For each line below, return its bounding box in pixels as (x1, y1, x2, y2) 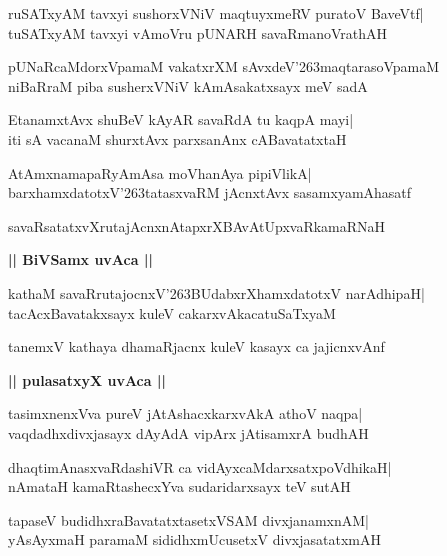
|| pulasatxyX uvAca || (8, 369, 166, 390)
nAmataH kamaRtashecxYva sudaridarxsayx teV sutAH (8, 476, 351, 497)
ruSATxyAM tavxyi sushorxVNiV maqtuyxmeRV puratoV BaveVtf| (8, 3, 424, 23)
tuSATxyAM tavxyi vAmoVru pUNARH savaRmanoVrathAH (8, 22, 387, 43)
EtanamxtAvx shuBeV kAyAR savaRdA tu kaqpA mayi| (8, 109, 354, 130)
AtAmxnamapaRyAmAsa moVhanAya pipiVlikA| (8, 162, 312, 183)
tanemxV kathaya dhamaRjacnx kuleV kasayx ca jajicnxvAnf (8, 336, 385, 357)
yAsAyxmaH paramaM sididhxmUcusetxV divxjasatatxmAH (8, 529, 381, 550)
